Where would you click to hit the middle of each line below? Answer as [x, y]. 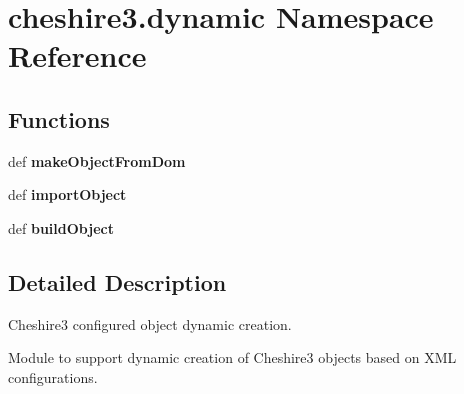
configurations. [53, 376]
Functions [59, 118]
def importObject [67, 194]
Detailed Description [117, 281]
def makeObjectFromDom [97, 160]
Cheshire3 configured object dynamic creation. [150, 323]
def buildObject [61, 227]
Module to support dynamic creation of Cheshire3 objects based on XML [232, 357]
